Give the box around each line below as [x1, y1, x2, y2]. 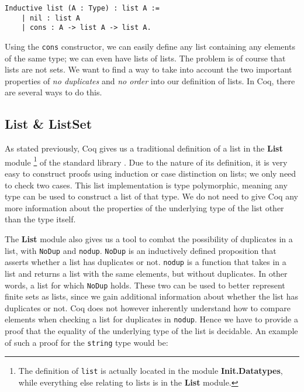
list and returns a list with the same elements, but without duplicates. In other [5, 267, 288, 279]
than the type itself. [5, 213, 76, 225]
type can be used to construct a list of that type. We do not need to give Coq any [5, 190, 298, 202]
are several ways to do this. [5, 86, 102, 98]
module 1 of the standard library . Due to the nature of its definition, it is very [5, 154, 288, 168]
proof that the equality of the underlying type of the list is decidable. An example [5, 325, 298, 337]
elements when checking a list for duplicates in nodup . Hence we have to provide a [5, 313, 298, 325]
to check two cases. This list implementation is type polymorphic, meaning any [5, 178, 288, 191]
